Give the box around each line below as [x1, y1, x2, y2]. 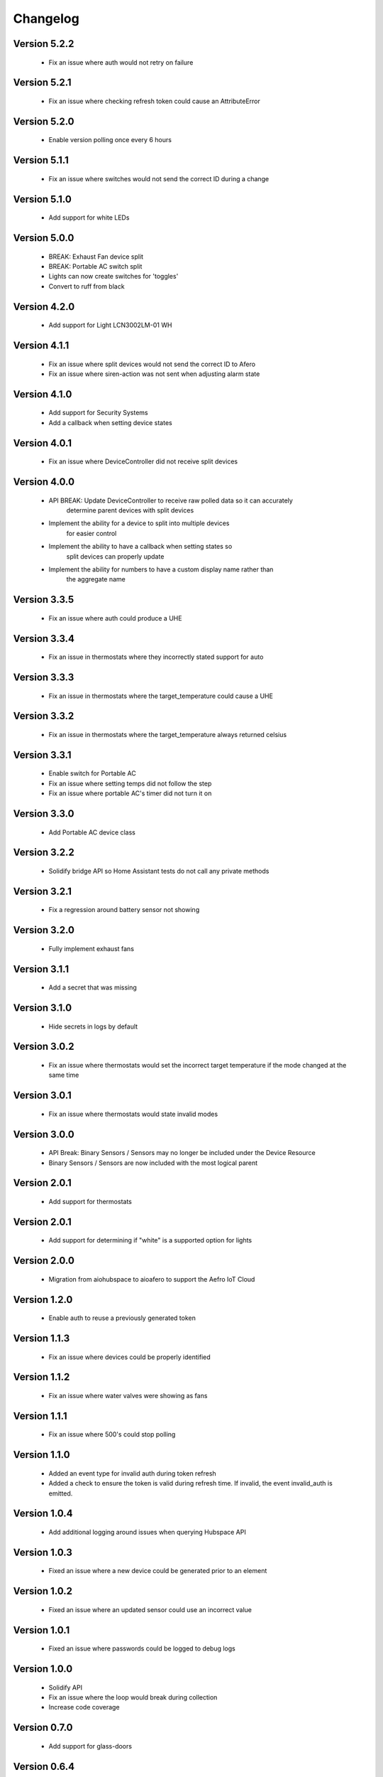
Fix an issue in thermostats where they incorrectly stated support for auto [48, 653, 264, 661]
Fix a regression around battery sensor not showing [48, 906, 200, 914]
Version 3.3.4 [13, 633, 74, 645]
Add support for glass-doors [48, 1741, 133, 1750]
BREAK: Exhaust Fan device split [48, 252, 144, 261]
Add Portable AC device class [48, 828, 136, 837]
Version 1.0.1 [13, 1624, 70, 1636]
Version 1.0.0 [13, 1663, 73, 1675]
